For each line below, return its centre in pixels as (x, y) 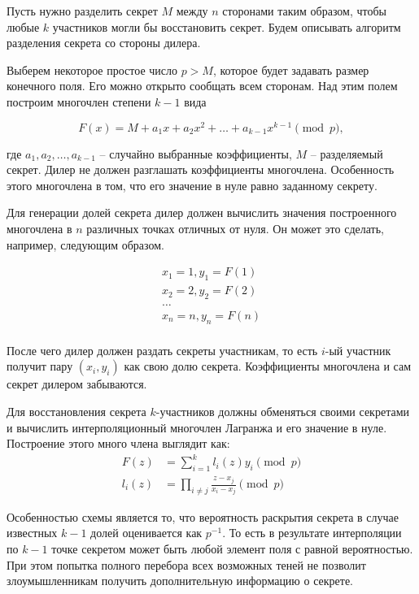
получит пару (40, 366)
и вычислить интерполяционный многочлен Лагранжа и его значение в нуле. (197, 427)
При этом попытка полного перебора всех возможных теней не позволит (186, 564)
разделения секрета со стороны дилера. (104, 43)
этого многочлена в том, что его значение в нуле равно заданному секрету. (192, 185)
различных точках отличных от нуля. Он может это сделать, (235, 229)
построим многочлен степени (79, 101)
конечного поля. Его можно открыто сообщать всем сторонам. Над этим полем (202, 86)
